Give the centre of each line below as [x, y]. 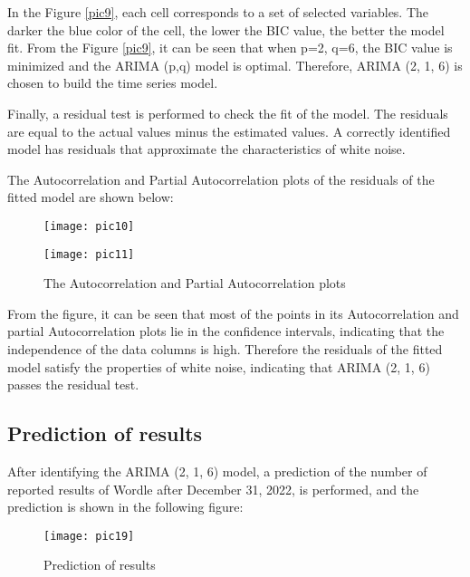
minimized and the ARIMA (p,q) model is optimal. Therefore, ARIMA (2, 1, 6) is [235, 65]
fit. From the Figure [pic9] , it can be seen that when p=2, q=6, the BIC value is [230, 48]
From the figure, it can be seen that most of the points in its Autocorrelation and [233, 313]
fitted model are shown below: [91, 197]
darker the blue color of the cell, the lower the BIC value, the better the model [226, 29]
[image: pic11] [89, 254]
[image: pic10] [89, 226]
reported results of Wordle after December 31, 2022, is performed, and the [213, 489]
